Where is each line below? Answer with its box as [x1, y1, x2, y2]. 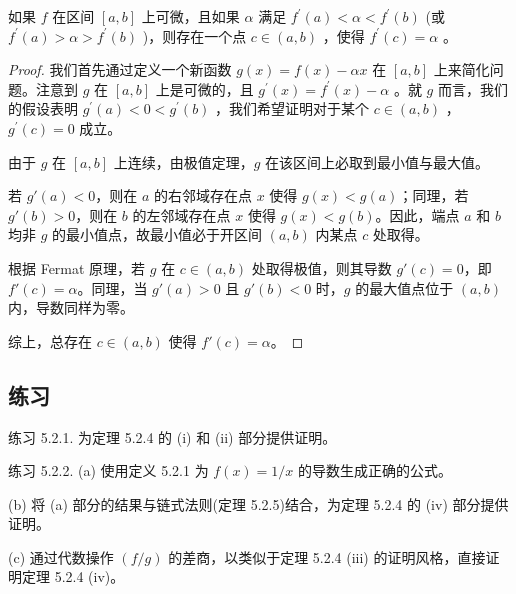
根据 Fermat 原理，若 [8, 257, 146, 278]
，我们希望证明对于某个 [215, 98, 370, 119]
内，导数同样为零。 [8, 297, 134, 318]
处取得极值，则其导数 [251, 257, 392, 278]
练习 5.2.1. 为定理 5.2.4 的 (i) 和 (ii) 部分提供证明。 [8, 426, 337, 447]
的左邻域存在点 [132, 204, 231, 225]
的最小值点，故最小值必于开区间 [52, 224, 263, 245]
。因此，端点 [375, 204, 460, 225]
